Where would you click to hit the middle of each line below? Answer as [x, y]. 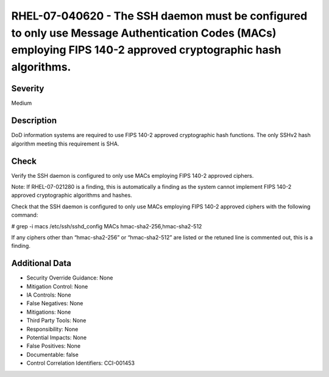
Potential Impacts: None [57, 337]
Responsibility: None [52, 329]
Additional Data [41, 263]
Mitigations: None [49, 312]
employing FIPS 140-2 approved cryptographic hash [146, 50]
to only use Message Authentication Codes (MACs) [144, 33]
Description [34, 121]
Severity [28, 89]
